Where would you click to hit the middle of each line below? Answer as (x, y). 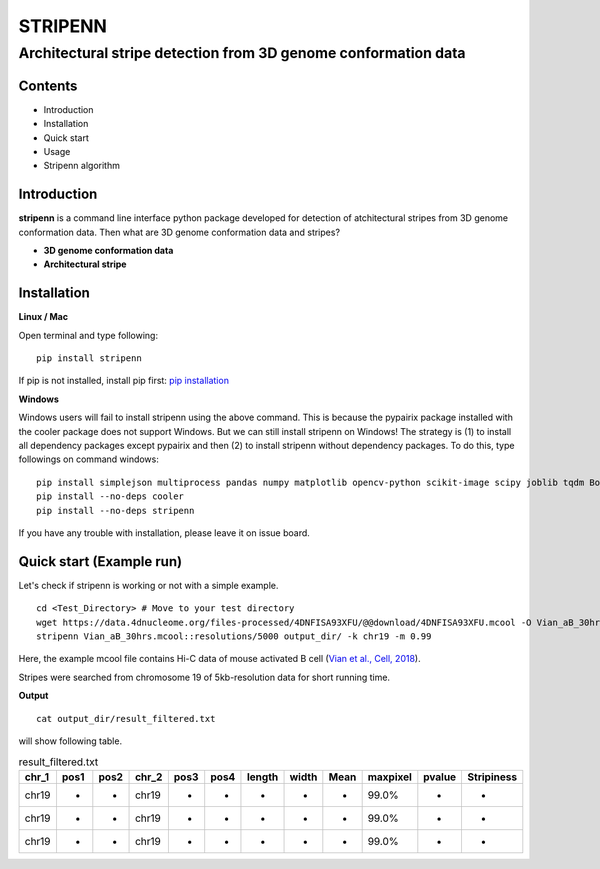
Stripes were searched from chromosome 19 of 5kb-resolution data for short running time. (204, 677)
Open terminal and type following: (88, 335)
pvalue (440, 777)
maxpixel (389, 777)
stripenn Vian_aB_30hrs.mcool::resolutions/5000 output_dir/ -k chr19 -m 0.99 (234, 636)
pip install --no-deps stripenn (115, 510)
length (262, 777)
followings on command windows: (88, 459)
